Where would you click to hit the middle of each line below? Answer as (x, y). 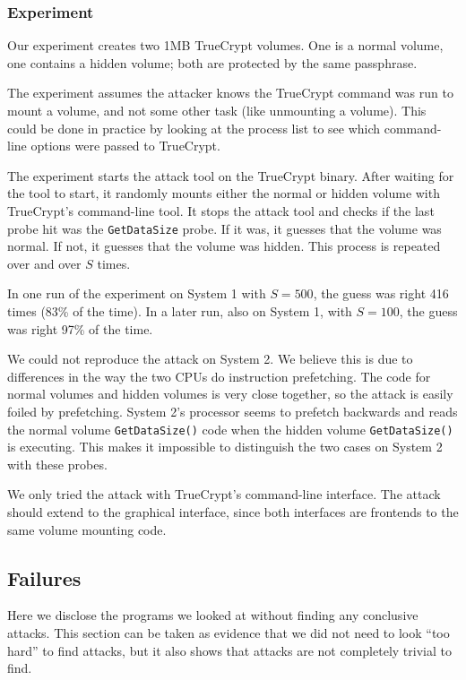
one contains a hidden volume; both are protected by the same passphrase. (212, 62)
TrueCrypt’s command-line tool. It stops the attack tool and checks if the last (221, 210)
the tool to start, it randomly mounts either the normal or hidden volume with (224, 193)
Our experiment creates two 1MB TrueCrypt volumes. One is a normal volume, (225, 45)
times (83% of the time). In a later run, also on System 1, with (180, 311)
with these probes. (57, 464)
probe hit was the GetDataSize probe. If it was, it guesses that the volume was (224, 228)
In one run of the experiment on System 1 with (137, 293)
